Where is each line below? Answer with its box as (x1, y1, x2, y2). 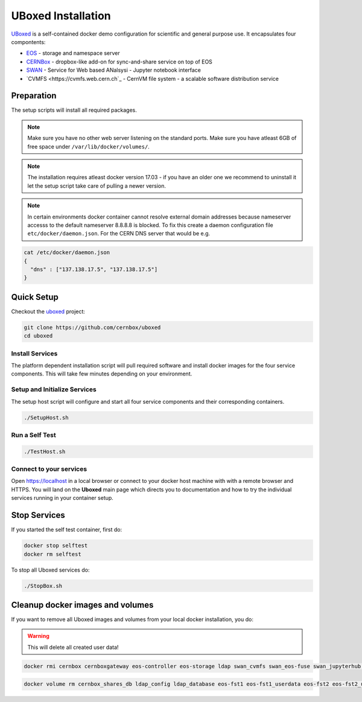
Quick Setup (11, 292, 59, 302)
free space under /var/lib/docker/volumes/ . (27, 142, 150, 150)
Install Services (11, 349, 58, 357)
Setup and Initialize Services (11, 385, 97, 394)
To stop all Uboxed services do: (11, 566, 90, 573)
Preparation (11, 91, 57, 101)
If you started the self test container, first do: (11, 526, 122, 534)
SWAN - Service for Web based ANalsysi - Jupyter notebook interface (26, 66, 202, 74)
